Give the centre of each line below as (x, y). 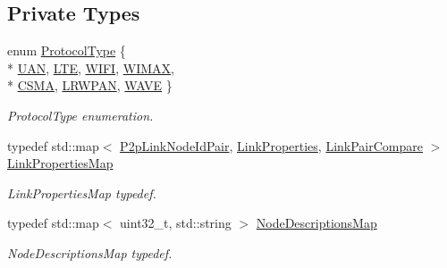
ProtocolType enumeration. (80, 115)
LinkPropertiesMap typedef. (82, 193)
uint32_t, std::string (176, 223)
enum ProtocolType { (67, 50)
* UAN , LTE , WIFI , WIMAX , (91, 67)
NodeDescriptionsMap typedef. (90, 252)
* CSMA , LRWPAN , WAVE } (90, 85)
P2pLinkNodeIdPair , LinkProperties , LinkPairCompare (272, 145)
